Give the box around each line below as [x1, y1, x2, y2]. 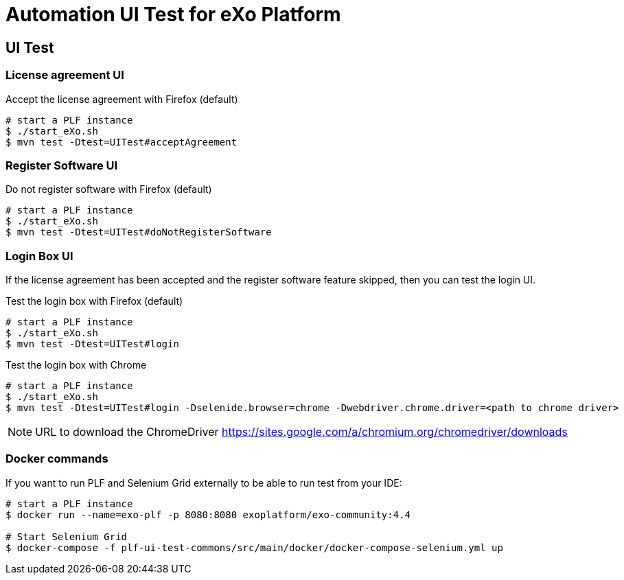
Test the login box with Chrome [5, 359, 147, 371]
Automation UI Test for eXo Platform [5, 3, 341, 26]
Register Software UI [5, 158, 118, 172]
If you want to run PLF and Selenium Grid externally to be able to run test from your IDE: [5, 476, 402, 489]
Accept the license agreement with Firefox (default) [5, 93, 238, 105]
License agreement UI [5, 68, 124, 82]
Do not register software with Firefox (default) [5, 183, 212, 196]
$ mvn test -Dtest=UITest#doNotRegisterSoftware [5, 227, 272, 238]
